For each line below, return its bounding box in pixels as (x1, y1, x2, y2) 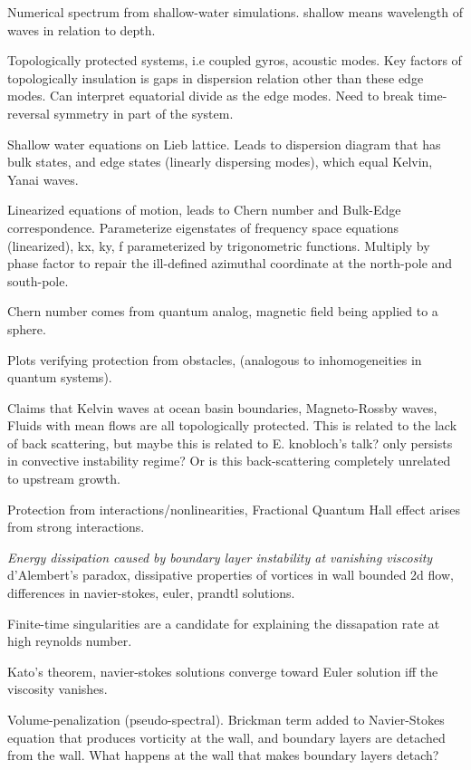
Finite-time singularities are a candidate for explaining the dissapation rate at (7, 613, 440, 632)
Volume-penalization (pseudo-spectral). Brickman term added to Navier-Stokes (7, 710, 445, 728)
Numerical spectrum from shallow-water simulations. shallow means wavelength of (7, 3, 464, 21)
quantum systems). (7, 368, 112, 387)
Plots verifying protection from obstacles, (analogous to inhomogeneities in (7, 350, 422, 369)
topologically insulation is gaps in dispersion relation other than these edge (7, 68, 424, 87)
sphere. (7, 319, 46, 338)
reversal (7, 103, 50, 122)
